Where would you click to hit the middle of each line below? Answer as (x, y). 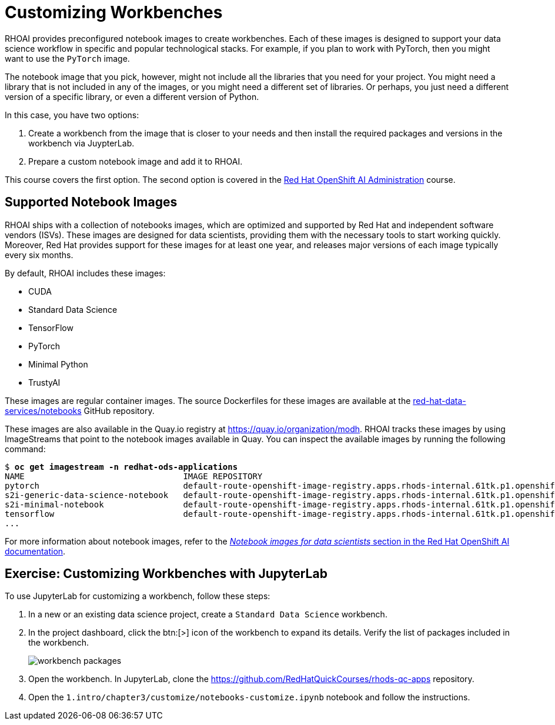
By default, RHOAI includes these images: (85, 273)
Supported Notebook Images (91, 202)
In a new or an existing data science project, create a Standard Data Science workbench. (208, 614)
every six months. (39, 255)
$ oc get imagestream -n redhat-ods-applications (121, 467)
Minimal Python (58, 364)
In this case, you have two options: (72, 115)
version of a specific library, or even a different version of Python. (132, 96)
